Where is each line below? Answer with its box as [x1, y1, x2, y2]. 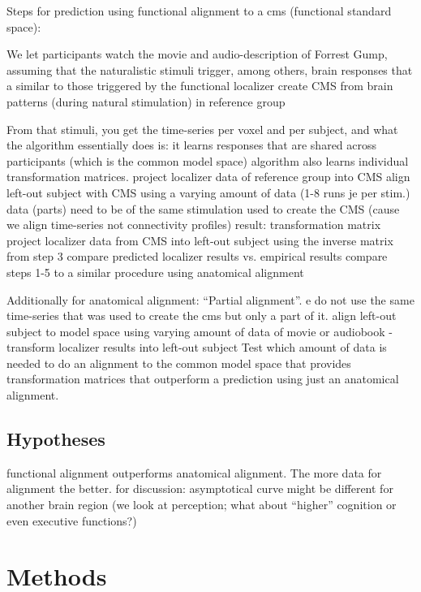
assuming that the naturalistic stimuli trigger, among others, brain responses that [6, 61, 413, 78]
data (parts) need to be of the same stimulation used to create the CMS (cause [6, 200, 400, 217]
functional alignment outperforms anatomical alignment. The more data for [6, 464, 382, 481]
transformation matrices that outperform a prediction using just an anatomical [6, 370, 399, 387]
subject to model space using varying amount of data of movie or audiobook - [6, 322, 393, 339]
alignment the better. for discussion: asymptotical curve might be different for [6, 480, 393, 497]
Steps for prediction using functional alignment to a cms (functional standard [6, 2, 392, 19]
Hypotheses [6, 426, 105, 452]
